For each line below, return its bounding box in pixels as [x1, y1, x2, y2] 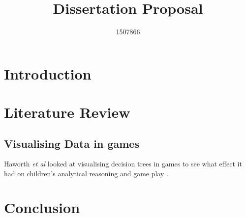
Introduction [4, 63, 92, 83]
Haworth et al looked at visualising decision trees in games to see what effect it [4, 159, 242, 169]
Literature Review [4, 102, 130, 122]
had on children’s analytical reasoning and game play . [4, 168, 168, 179]
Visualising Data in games [4, 136, 139, 151]
